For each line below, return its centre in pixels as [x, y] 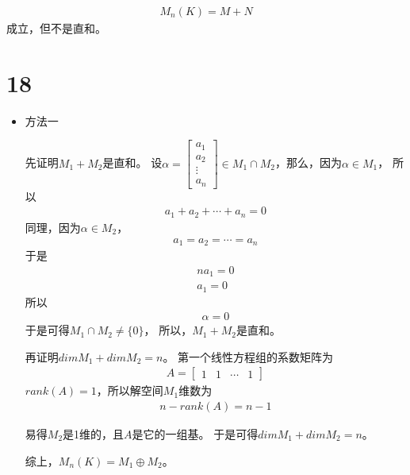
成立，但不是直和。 [56, 28]
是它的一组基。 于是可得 [195, 434]
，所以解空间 [130, 390]
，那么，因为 [308, 162]
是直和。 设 [132, 162]
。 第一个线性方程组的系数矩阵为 [248, 356]
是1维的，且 [94, 434]
